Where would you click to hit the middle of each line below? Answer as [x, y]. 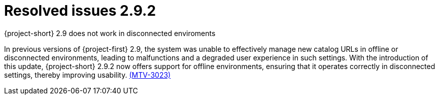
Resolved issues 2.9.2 [80, 11]
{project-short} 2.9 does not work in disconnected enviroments [110, 33]
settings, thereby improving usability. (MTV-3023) [88, 75]
